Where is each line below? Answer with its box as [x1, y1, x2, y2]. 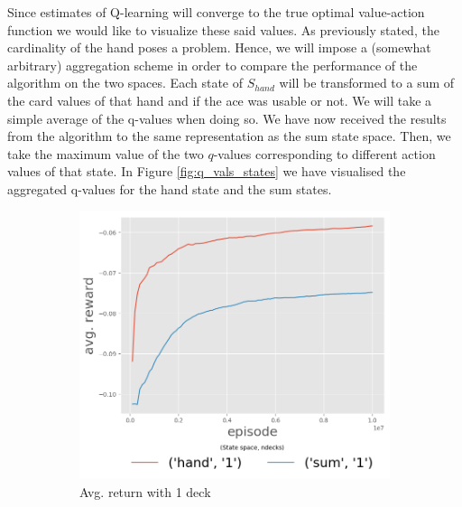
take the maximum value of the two [7, 144, 204, 163]
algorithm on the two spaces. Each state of [7, 73, 243, 92]
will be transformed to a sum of [279, 73, 455, 92]
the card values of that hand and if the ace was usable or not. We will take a [7, 90, 432, 109]
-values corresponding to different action [213, 144, 436, 163]
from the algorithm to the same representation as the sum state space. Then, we [7, 127, 451, 146]
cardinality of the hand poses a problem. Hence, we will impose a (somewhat [7, 38, 431, 57]
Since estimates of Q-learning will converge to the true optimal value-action [7, 3, 425, 21]
